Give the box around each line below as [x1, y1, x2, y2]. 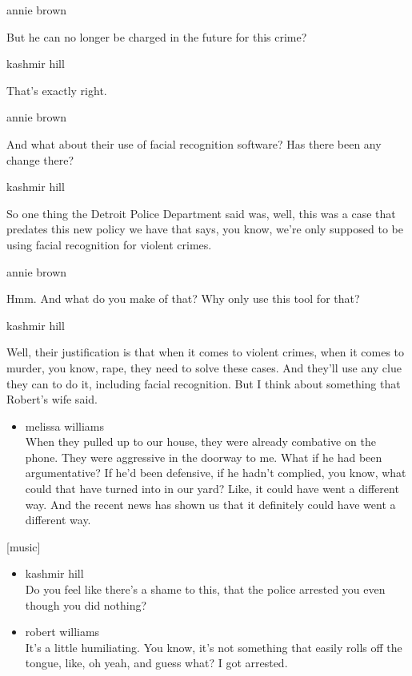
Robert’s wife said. [6, 391, 98, 408]
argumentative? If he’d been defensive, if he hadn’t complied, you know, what [25, 464, 406, 481]
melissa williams [25, 417, 105, 434]
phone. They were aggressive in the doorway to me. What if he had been [25, 448, 382, 465]
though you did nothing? [25, 596, 147, 613]
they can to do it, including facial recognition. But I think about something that [6, 375, 401, 392]
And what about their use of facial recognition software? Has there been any [6, 135, 382, 152]
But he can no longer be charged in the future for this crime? [6, 28, 307, 45]
